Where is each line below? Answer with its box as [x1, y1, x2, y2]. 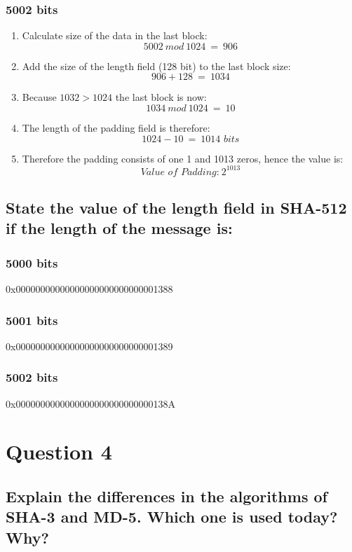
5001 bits [6, 311, 58, 329]
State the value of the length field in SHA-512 [6, 197, 347, 219]
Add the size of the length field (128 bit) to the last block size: [22, 58, 291, 73]
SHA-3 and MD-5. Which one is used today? [6, 506, 338, 527]
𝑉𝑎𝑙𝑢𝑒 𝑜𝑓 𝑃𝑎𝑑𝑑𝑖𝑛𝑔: [140, 167, 219, 177]
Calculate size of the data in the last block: [22, 28, 208, 43]
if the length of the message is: [6, 217, 233, 239]
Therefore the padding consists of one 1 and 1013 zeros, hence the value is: [22, 151, 344, 165]
